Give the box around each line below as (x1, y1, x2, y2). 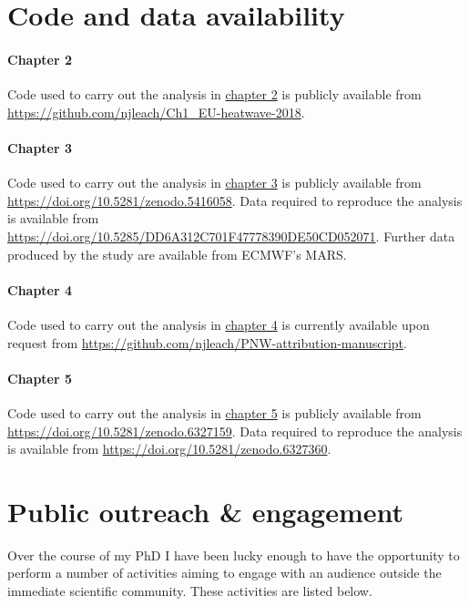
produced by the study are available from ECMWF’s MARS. (7, 244, 347, 263)
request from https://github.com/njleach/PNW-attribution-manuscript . (7, 333, 407, 352)
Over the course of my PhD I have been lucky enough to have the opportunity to (7, 545, 460, 564)
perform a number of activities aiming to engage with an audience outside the (7, 563, 442, 582)
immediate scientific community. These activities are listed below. (7, 581, 372, 600)
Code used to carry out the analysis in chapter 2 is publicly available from (7, 85, 422, 104)
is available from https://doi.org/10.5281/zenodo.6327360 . (7, 439, 331, 458)
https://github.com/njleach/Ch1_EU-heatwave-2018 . (7, 102, 305, 121)
